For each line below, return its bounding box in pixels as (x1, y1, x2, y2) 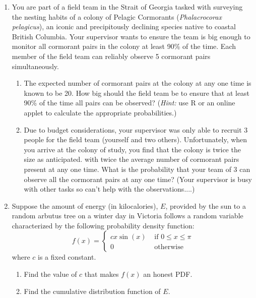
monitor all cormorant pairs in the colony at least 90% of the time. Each (12, 41, 236, 51)
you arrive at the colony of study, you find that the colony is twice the (24, 144, 241, 154)
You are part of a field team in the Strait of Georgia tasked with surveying (12, 2, 243, 12)
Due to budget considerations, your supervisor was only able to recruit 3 (24, 124, 248, 135)
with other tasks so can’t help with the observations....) (24, 184, 195, 194)
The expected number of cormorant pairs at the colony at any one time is (24, 78, 251, 88)
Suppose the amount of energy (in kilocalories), (12, 200, 158, 211)
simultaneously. (12, 61, 59, 71)
